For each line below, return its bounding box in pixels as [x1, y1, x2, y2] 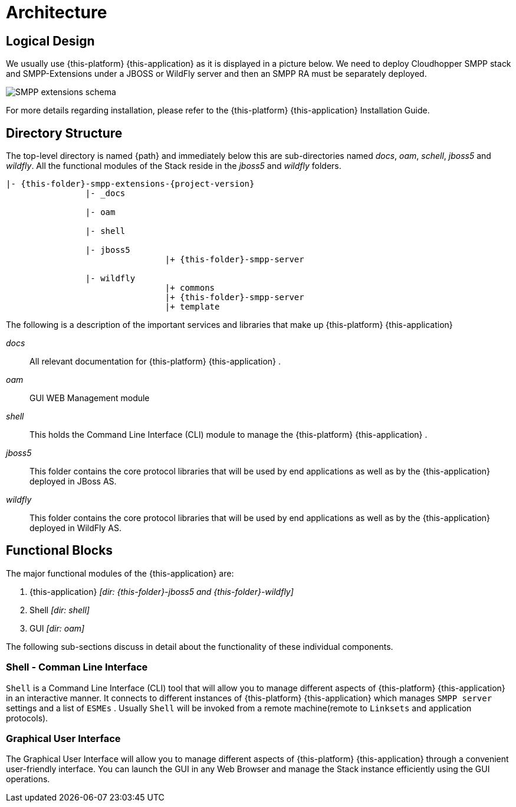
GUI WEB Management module [29, 393, 150, 403]
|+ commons [165, 283, 215, 293]
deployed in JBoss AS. [29, 476, 117, 487]
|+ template [165, 302, 220, 312]
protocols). [6, 712, 48, 723]
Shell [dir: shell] [29, 604, 90, 615]
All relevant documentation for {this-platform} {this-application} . [29, 356, 281, 367]
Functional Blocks [6, 543, 113, 558]
